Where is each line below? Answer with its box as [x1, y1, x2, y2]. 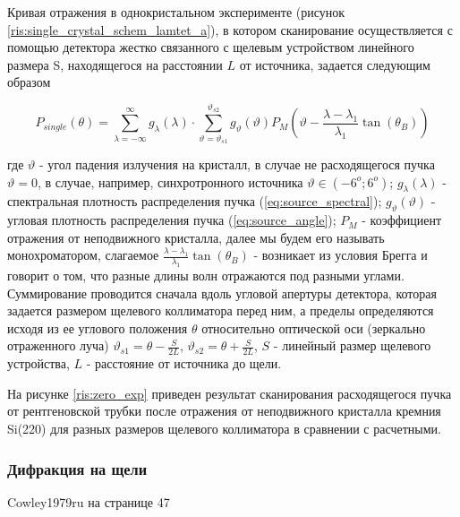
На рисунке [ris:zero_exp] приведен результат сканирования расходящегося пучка [7, 383, 452, 402]
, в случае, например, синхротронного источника [37, 172, 303, 191]
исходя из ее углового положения [7, 318, 188, 337]
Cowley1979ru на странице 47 [7, 492, 170, 511]
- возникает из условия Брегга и [253, 246, 428, 264]
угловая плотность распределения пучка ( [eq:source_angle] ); [7, 211, 336, 229]
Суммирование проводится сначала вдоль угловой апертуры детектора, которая [7, 283, 437, 302]
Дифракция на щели [7, 457, 148, 479]
